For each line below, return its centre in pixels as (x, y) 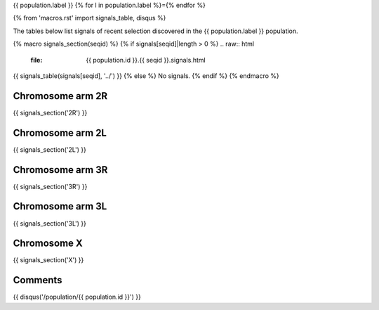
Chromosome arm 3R (60, 170)
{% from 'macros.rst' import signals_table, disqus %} (89, 18)
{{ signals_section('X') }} (48, 260)
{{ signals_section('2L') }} (50, 149)
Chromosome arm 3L (60, 206)
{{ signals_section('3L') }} (50, 223)
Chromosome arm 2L (60, 133)
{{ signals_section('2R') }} (50, 112)
